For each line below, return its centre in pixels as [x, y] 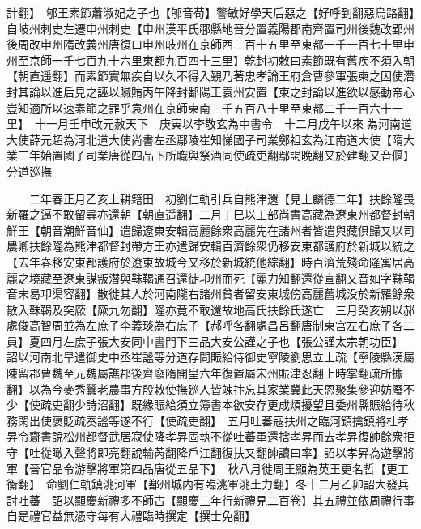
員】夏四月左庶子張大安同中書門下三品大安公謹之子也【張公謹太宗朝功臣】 [202, 341]
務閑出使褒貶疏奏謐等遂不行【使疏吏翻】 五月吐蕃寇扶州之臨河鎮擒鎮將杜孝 [208, 420]
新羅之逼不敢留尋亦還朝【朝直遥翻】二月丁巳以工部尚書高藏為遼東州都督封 [205, 214]
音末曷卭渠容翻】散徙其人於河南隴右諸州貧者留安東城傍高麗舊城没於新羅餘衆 [210, 294]
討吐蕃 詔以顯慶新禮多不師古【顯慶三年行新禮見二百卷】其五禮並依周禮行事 [210, 499]
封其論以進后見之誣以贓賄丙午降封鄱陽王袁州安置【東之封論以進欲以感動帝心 [210, 91]
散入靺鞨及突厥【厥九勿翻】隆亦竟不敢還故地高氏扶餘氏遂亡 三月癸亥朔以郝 [210, 309]
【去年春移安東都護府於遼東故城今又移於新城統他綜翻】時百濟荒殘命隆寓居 [205, 261]
